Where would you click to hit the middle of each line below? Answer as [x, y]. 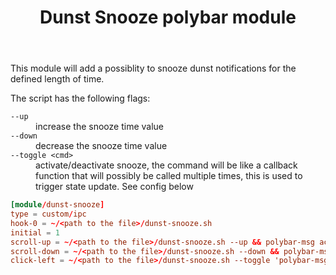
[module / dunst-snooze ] [57, 205]
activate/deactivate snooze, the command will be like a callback [166, 165]
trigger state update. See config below [114, 187]
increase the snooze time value [100, 127]
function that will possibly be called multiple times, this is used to [169, 176]
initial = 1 [35, 232]
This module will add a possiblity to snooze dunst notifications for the [153, 68]
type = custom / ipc [48, 214]
